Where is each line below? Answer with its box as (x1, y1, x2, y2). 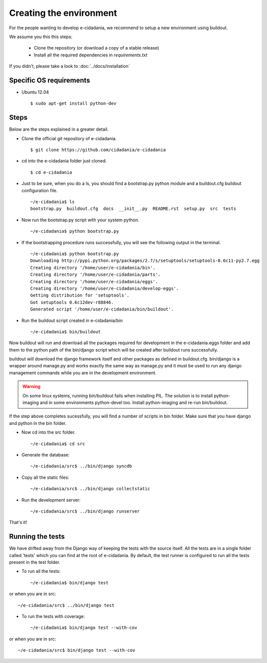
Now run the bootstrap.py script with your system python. (21, 217, 139, 223)
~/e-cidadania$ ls (30, 199, 75, 205)
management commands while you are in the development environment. (9, 369, 157, 376)
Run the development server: (21, 497, 81, 503)
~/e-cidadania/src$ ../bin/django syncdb (30, 463, 132, 469)
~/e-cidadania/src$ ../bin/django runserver (30, 508, 140, 514)
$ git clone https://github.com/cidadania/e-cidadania (30, 147, 166, 153)
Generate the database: (21, 452, 70, 458)
